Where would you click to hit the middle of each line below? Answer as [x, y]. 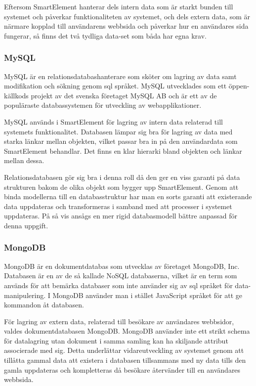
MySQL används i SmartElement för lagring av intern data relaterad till [113, 121]
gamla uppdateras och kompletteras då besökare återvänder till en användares [122, 369]
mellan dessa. [24, 160]
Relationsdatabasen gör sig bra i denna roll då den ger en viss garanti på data [122, 177]
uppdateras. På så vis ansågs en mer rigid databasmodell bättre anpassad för [121, 216]
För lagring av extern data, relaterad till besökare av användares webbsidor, [119, 321]
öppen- [239, 86]
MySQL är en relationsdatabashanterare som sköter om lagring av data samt [120, 76]
